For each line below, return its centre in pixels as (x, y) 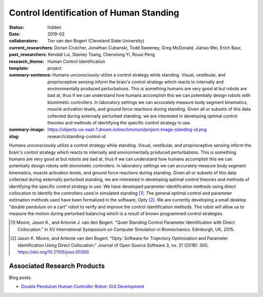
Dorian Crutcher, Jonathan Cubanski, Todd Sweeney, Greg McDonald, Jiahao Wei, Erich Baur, (148, 48)
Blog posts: (20, 277)
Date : (15, 34)
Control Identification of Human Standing (94, 13)
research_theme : (27, 61)
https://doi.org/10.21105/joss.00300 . (54, 252)
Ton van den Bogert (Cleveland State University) (96, 41)
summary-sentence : (30, 75)
